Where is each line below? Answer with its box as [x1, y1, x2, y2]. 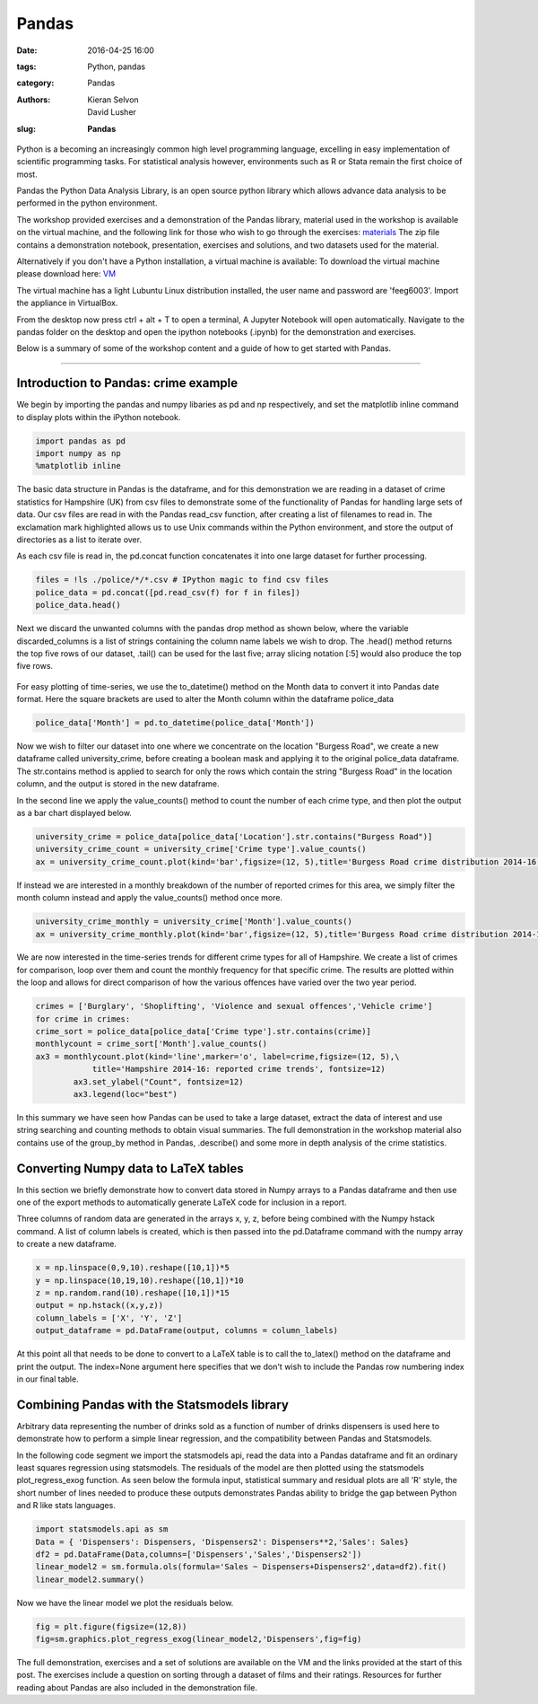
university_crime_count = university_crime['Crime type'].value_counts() [35, 844, 367, 855]
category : [16, 77, 55, 89]
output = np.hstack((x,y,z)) [35, 1300, 164, 1311]
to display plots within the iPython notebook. [16, 411, 181, 422]
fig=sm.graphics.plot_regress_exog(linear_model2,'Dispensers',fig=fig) [35, 1634, 362, 1645]
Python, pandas [87, 61, 146, 72]
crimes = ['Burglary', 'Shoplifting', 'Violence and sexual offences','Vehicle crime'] [35, 1001, 433, 1012]
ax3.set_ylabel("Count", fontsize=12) [73, 1076, 244, 1086]
